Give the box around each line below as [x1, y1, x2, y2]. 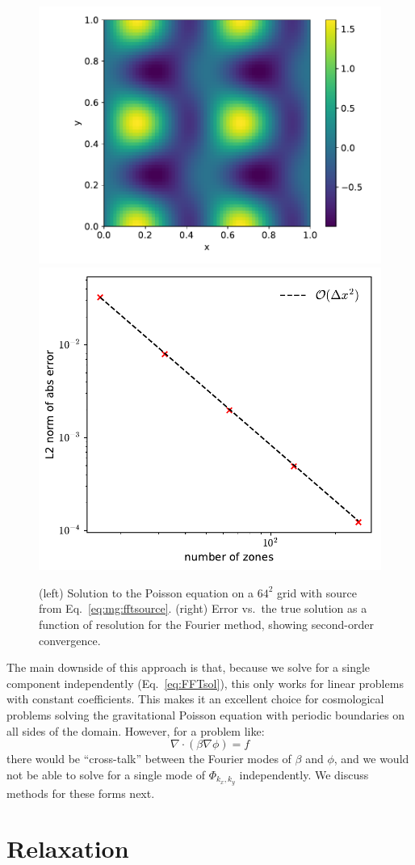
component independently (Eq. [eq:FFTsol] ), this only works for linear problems [6, 674, 404, 691]
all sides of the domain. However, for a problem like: [6, 722, 265, 739]
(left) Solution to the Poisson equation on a [39, 584, 254, 601]
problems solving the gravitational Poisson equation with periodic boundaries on [6, 706, 405, 723]
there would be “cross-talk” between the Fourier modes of [6, 750, 291, 767]
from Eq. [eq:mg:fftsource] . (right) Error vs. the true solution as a [39, 600, 367, 617]
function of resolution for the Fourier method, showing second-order [39, 615, 374, 632]
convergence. [39, 631, 101, 648]
